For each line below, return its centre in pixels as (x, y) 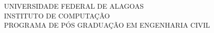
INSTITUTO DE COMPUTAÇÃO (57, 15)
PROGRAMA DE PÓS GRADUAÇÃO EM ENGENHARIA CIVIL (107, 25)
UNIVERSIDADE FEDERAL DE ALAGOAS (74, 6)
